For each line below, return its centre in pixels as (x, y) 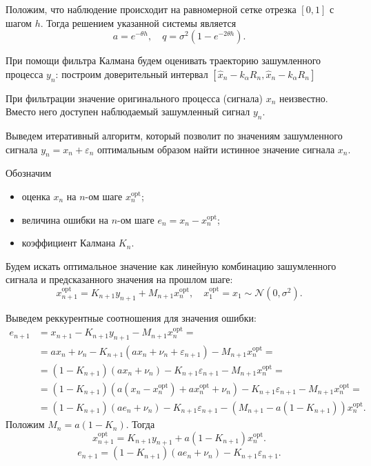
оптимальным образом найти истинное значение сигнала (216, 149)
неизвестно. (303, 98)
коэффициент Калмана (69, 243)
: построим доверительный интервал (132, 74)
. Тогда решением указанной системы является (138, 22)
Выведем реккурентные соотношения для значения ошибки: (131, 317)
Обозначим (29, 173)
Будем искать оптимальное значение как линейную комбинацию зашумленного (171, 265)
